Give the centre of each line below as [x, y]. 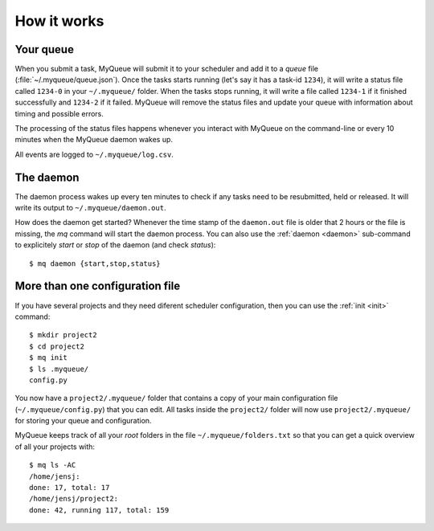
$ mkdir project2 [63, 335]
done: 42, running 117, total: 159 [99, 510]
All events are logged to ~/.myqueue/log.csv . [94, 154]
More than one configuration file [98, 286]
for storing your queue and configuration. [83, 421]
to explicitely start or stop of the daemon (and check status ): [115, 245]
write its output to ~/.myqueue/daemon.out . [90, 208]
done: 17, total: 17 [70, 488]
